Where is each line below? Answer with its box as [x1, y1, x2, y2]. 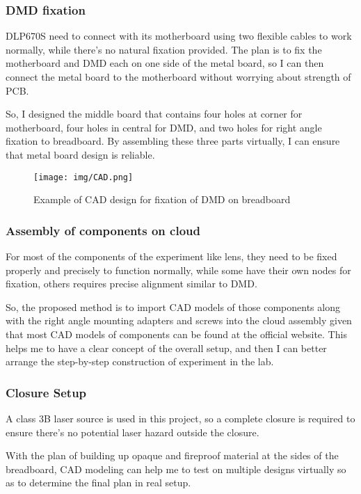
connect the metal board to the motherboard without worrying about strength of [6, 70, 351, 83]
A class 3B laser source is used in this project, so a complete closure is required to [6, 411, 355, 425]
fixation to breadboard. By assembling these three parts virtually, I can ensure [6, 134, 340, 148]
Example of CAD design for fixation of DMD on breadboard [33, 192, 291, 207]
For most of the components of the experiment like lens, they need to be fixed [6, 249, 337, 264]
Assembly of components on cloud [6, 221, 200, 239]
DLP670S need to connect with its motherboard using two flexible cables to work [6, 29, 352, 43]
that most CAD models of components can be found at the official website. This [6, 327, 347, 341]
